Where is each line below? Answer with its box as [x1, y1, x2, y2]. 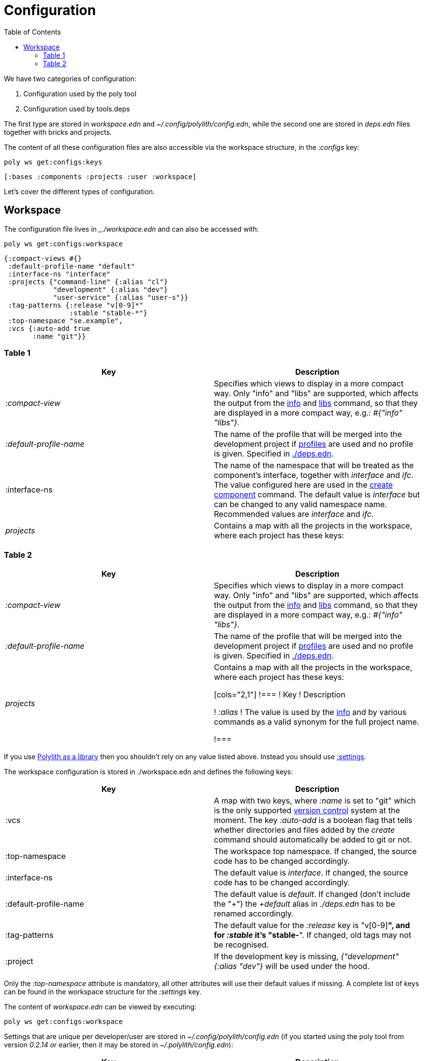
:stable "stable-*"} [69, 309, 148, 317]
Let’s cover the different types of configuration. [4, 187, 155, 196]
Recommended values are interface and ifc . [214, 509, 374, 519]
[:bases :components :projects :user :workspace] [4, 172, 197, 181]
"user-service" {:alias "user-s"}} [53, 293, 189, 301]
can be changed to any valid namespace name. [214, 499, 387, 510]
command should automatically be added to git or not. [214, 835, 412, 845]
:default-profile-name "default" [8, 262, 135, 270]
